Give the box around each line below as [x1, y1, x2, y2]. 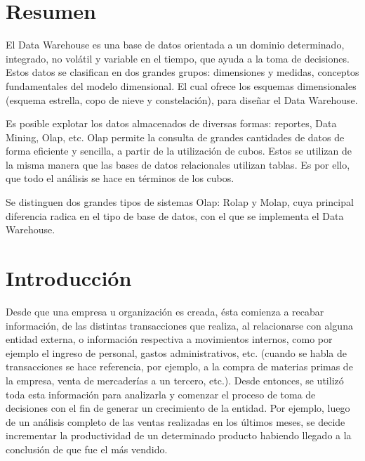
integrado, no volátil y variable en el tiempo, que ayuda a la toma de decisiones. [6, 51, 350, 65]
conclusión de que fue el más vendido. [6, 441, 168, 456]
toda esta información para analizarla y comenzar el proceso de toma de [6, 387, 316, 401]
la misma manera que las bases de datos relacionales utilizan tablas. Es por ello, [6, 157, 350, 171]
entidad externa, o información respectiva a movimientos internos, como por [6, 332, 333, 346]
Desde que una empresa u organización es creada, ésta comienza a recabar [6, 304, 324, 318]
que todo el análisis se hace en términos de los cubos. [6, 171, 234, 186]
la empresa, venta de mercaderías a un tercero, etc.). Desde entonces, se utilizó [6, 372, 344, 387]
